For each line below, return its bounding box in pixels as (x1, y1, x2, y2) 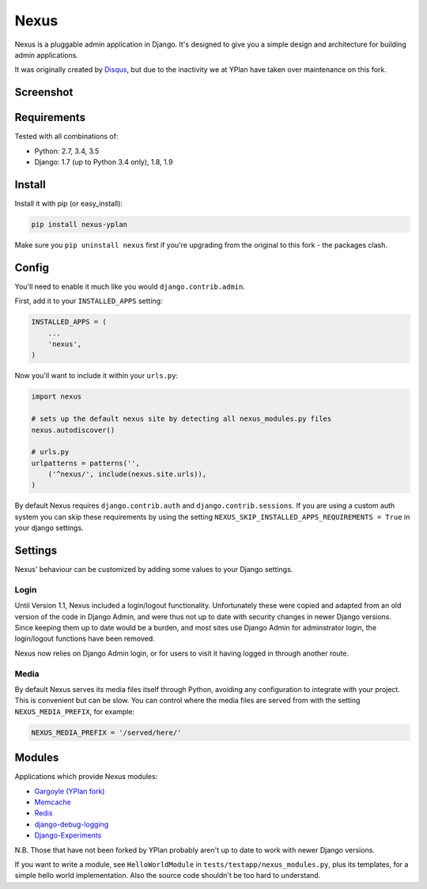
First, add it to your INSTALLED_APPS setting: (14, 297, 163, 306)
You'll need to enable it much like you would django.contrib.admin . (14, 282, 245, 291)
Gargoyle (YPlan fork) (34, 786, 105, 796)
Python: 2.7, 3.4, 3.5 (34, 146, 100, 156)
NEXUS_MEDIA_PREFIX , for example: (14, 706, 134, 716)
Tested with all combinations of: (14, 131, 119, 142)
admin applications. (14, 50, 79, 59)
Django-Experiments (34, 830, 102, 840)
